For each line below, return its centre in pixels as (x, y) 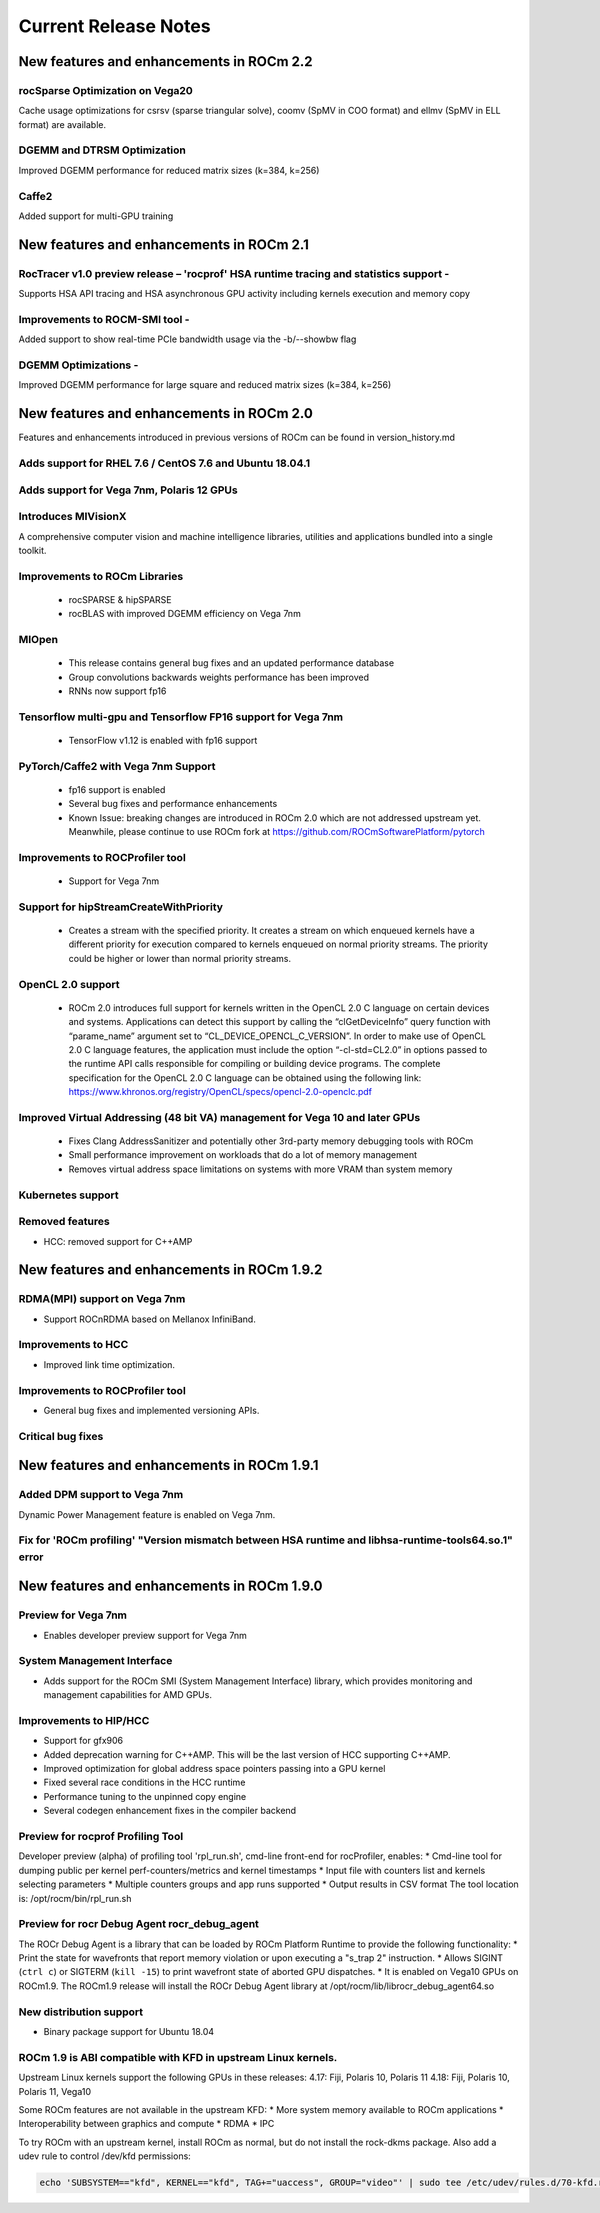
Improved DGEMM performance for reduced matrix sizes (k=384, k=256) (169, 170)
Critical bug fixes (61, 1436)
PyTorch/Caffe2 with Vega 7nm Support (117, 766)
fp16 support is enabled (117, 789)
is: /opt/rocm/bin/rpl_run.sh (75, 1898)
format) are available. (62, 124)
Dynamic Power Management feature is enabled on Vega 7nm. (147, 1514)
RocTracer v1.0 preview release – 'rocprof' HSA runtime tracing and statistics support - (234, 273)
